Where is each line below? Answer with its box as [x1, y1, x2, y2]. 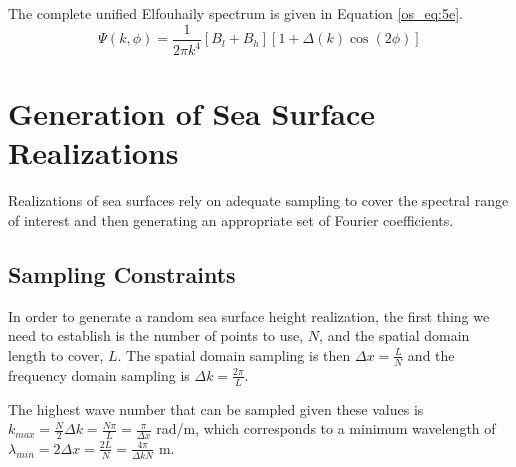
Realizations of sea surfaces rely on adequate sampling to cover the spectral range [8, 190, 509, 211]
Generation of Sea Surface [8, 93, 376, 134]
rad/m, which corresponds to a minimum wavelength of [156, 418, 496, 439]
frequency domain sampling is [8, 364, 190, 385]
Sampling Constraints [8, 258, 236, 289]
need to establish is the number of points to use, [8, 325, 304, 346]
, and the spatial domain [319, 325, 470, 346]
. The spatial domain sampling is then [117, 344, 351, 365]
